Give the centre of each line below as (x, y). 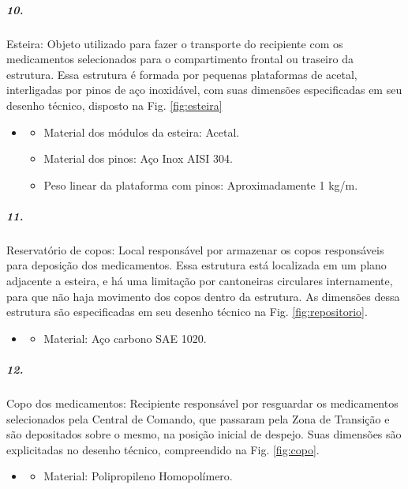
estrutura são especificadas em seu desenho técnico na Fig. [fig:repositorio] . (187, 312)
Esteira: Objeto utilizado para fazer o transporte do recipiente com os (175, 43)
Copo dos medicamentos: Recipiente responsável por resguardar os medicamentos (202, 403)
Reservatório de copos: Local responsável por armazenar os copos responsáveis (195, 249)
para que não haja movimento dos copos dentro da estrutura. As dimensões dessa (203, 296)
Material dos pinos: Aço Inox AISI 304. (138, 158)
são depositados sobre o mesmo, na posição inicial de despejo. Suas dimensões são (204, 434)
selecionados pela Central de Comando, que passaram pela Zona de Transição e (198, 418)
